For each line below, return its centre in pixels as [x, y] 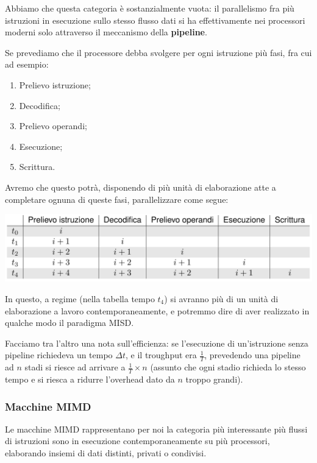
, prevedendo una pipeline [252, 355]
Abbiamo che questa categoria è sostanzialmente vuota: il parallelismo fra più [150, 8]
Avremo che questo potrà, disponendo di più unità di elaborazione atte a [141, 187]
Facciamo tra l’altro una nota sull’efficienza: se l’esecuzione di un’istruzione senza [157, 343]
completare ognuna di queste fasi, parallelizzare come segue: [117, 199]
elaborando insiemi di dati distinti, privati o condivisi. [106, 452]
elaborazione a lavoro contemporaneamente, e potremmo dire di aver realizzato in [157, 310]
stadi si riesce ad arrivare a [75, 367]
